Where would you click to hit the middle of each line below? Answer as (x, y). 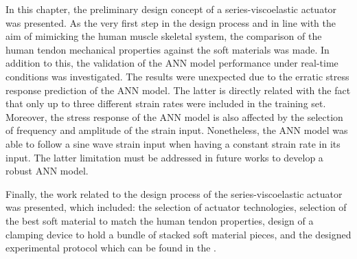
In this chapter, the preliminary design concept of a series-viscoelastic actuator (171, 9)
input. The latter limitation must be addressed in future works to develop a (164, 157)
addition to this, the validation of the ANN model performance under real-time (172, 63)
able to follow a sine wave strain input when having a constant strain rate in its (173, 143)
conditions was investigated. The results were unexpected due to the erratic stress (177, 76)
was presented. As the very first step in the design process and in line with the (171, 22)
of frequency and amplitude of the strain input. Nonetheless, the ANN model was (177, 130)
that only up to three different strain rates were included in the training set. (166, 103)
